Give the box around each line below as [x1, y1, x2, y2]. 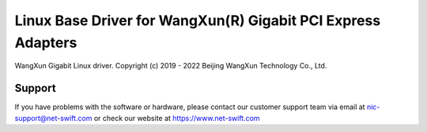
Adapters [14, 34, 77, 51]
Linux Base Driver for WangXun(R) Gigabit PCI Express [14, 12, 381, 29]
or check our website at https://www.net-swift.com [93, 113, 260, 123]
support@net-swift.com [14, 113, 93, 123]
